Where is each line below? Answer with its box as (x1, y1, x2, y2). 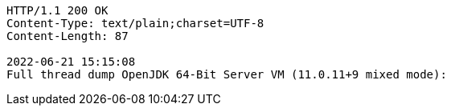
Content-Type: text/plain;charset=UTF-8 (6, 17, 264, 30)
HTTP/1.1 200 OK (6, 4, 109, 17)
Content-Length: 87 (6, 30, 129, 42)
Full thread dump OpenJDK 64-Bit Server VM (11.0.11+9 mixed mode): (6, 68, 447, 81)
